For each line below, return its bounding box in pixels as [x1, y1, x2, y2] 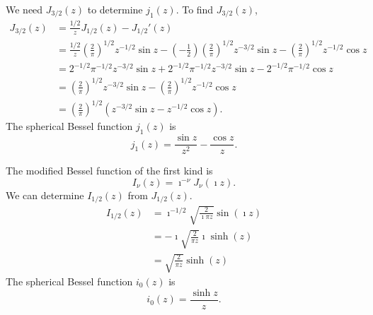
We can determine [6, 187, 84, 202]
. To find [176, 2, 214, 16]
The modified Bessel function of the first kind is [6, 163, 213, 178]
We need [6, 2, 43, 16]
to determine [87, 2, 143, 16]
